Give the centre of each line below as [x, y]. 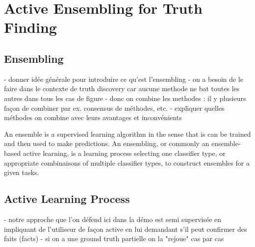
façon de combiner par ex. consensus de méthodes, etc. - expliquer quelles [114, 108]
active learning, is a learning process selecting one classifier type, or [124, 153]
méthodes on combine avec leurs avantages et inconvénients [93, 117]
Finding [30, 27]
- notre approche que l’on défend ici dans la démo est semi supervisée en [113, 219]
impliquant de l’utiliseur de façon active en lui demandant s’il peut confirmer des [126, 229]
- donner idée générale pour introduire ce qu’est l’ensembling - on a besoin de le [124, 79]
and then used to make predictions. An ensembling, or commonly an [107, 143]
